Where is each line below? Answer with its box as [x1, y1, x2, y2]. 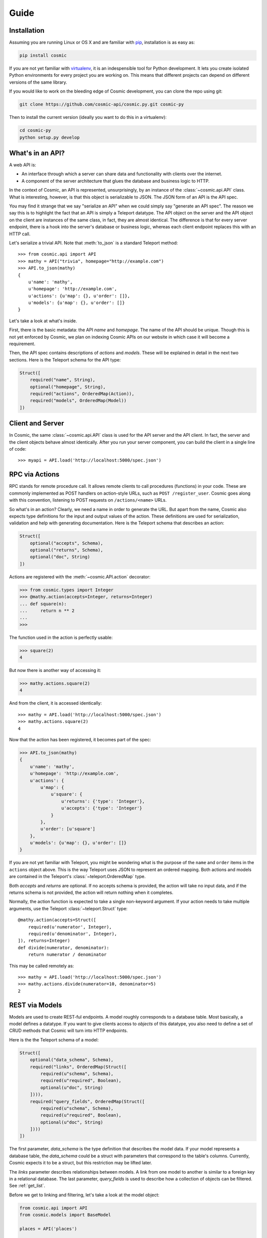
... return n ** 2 [19, 608, 75, 614]
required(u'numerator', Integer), [28, 924, 112, 929]
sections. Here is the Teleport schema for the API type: [9, 357, 121, 362]
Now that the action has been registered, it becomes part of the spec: [9, 737, 151, 743]
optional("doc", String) [30, 554, 90, 560]
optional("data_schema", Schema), [30, 1057, 114, 1063]
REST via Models [9, 1001, 62, 1009]
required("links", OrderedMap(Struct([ [30, 1064, 127, 1070]
